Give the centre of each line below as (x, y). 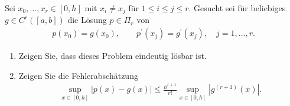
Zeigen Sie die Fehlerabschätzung (78, 75)
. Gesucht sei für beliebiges (237, 8)
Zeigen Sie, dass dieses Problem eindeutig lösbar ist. (113, 56)
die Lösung (87, 20)
